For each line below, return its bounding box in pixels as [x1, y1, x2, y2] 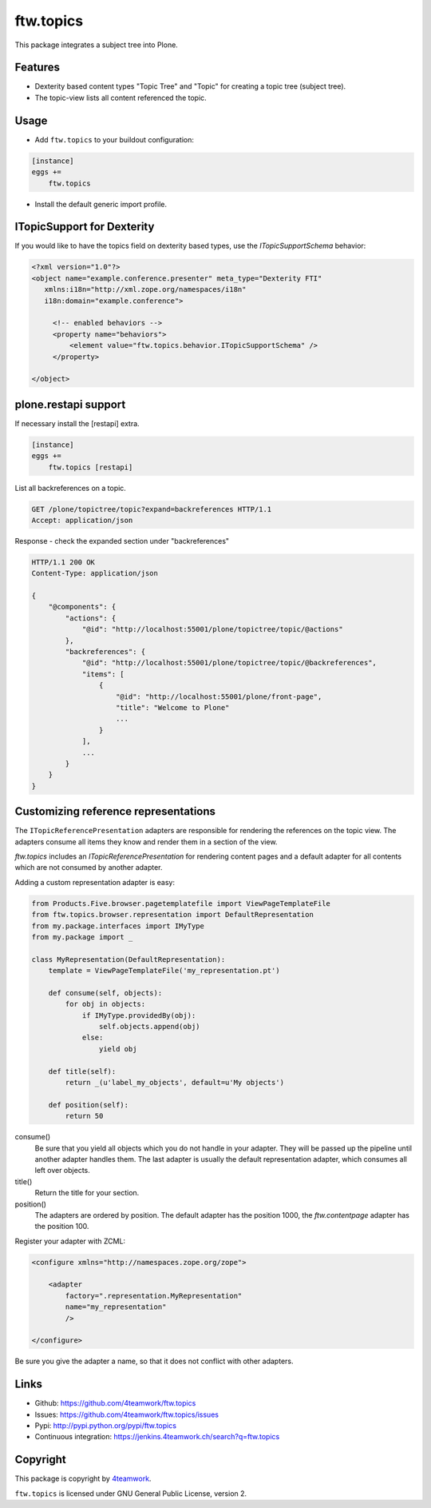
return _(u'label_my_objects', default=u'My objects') [65, 1078, 285, 1087]
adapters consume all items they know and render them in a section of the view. [14, 836, 278, 847]
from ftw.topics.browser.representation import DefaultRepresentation [31, 910, 314, 920]
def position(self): [48, 1100, 129, 1109]
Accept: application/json [31, 516, 133, 525]
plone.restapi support [14, 397, 126, 411]
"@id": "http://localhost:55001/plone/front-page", [116, 692, 322, 701]
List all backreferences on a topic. [14, 483, 127, 493]
